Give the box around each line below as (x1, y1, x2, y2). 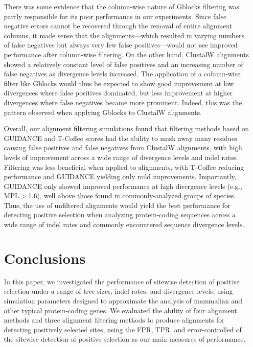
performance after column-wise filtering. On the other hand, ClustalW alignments (4, 49, 249, 59)
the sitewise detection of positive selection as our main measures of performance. (4, 334, 246, 344)
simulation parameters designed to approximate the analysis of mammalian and (4, 295, 243, 305)
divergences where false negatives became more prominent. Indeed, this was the (4, 97, 242, 107)
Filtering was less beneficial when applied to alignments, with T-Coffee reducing (4, 162, 244, 172)
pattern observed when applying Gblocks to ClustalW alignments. (4, 107, 202, 117)
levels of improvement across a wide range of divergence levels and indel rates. (4, 152, 238, 162)
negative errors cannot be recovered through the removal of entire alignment (4, 21, 232, 31)
